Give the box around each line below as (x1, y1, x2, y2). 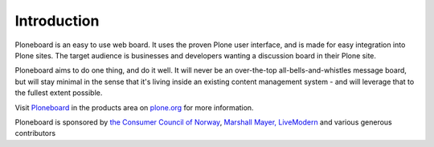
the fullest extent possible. (14, 88, 103, 97)
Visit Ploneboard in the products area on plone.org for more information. (14, 102, 254, 112)
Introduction (14, 12, 100, 30)
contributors (14, 129, 56, 138)
